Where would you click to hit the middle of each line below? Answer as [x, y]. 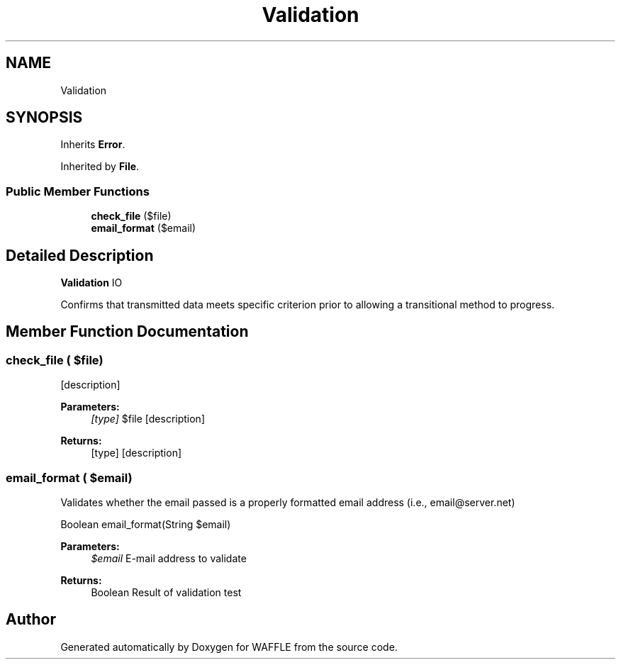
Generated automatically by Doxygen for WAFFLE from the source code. [229, 647]
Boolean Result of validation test [166, 592]
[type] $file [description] [148, 419]
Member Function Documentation [127, 332]
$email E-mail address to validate [169, 558]
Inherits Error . [93, 145]
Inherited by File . [100, 167]
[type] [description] [136, 453]
